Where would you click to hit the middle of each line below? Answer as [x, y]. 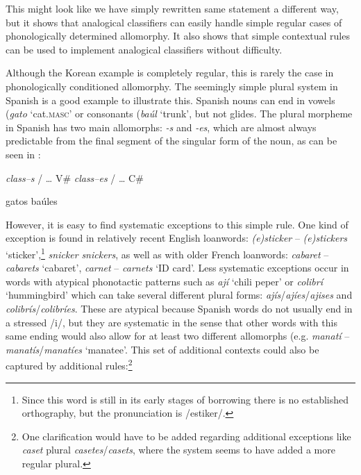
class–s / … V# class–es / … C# [75, 177]
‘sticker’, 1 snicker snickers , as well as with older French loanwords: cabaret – [167, 253]
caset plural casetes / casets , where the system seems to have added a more [178, 450]
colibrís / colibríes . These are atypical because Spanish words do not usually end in [179, 308]
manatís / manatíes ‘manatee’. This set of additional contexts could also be [162, 349]
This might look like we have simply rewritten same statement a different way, [172, 8]
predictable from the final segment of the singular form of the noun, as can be [171, 141]
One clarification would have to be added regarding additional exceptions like [186, 436]
